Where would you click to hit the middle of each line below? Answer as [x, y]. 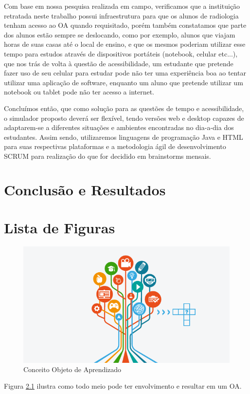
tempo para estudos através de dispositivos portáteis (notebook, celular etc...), [121, 53]
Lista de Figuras [60, 228]
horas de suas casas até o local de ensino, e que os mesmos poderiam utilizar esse [125, 44]
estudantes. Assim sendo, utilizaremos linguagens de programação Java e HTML [124, 137]
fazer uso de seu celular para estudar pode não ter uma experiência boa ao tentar [125, 73]
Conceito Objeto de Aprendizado [72, 369]
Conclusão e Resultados [85, 189]
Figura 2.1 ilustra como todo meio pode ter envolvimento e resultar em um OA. [123, 385]
